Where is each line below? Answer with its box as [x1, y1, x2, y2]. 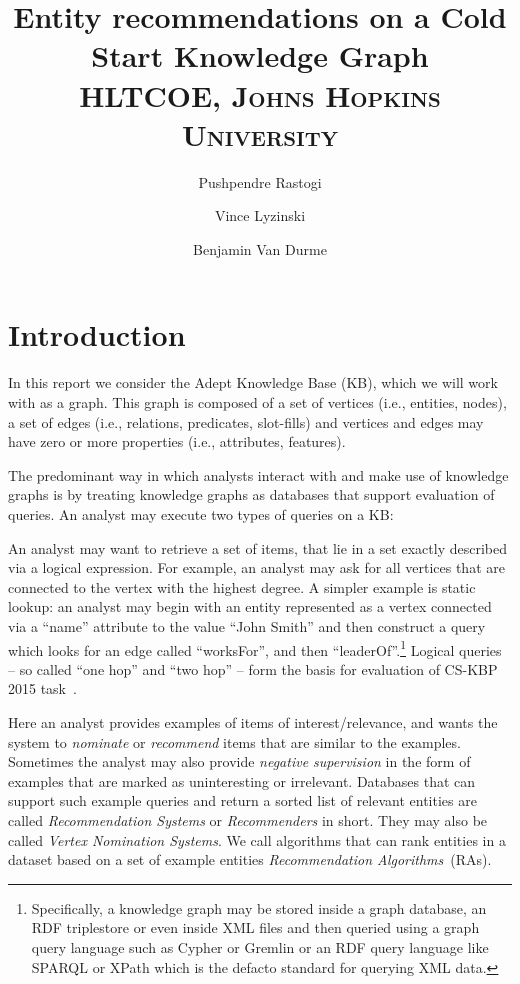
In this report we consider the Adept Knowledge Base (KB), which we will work [8, 372, 498, 393]
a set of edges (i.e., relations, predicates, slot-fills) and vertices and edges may [8, 411, 484, 432]
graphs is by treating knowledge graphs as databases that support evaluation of [8, 484, 495, 505]
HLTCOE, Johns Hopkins [79, 74, 441, 115]
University [181, 113, 339, 154]
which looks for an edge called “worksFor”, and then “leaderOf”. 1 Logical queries [8, 636, 502, 660]
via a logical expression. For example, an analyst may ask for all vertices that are [8, 557, 505, 578]
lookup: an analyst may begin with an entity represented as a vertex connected [8, 596, 492, 617]
